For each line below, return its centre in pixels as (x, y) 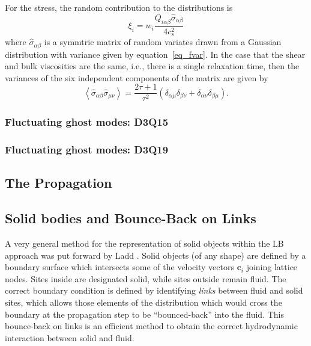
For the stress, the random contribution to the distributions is (119, 7)
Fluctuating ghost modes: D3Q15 (87, 122)
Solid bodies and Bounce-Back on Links (131, 218)
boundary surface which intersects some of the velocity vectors (120, 267)
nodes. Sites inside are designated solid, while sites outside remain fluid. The (146, 278)
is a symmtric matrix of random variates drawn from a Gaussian (163, 42)
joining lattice (272, 267)
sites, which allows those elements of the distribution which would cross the (143, 302)
